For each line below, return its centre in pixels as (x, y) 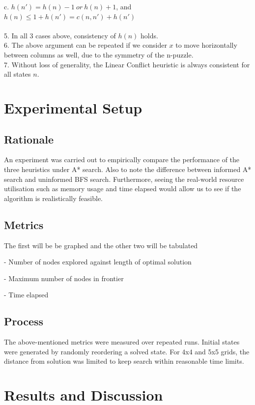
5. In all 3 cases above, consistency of (60, 35)
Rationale (29, 139)
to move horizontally (206, 45)
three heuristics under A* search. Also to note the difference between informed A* (128, 169)
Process (24, 321)
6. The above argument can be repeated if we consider (85, 45)
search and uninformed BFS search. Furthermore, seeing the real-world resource (124, 179)
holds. (149, 35)
